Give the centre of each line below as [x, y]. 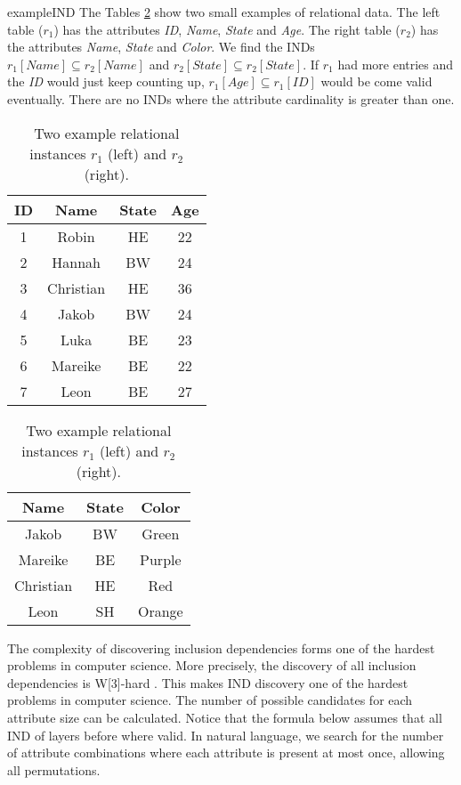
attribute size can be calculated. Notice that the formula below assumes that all [225, 717]
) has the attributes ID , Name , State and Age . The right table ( [227, 29]
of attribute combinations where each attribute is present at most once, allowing [226, 753]
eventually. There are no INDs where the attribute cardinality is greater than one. [231, 98]
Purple [161, 559]
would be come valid [376, 81]
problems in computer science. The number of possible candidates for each [210, 700]
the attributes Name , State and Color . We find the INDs [161, 47]
